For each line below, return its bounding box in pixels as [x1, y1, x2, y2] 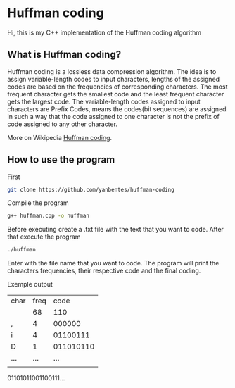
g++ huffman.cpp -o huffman [7, 213, 90, 220]
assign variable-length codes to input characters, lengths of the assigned [7, 75, 220, 83]
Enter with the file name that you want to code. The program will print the [7, 259, 220, 268]
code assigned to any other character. [7, 120, 118, 128]
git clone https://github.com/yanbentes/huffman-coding [7, 186, 174, 193]
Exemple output [7, 280, 53, 289]
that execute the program [7, 232, 81, 241]
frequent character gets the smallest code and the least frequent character [7, 89, 224, 98]
